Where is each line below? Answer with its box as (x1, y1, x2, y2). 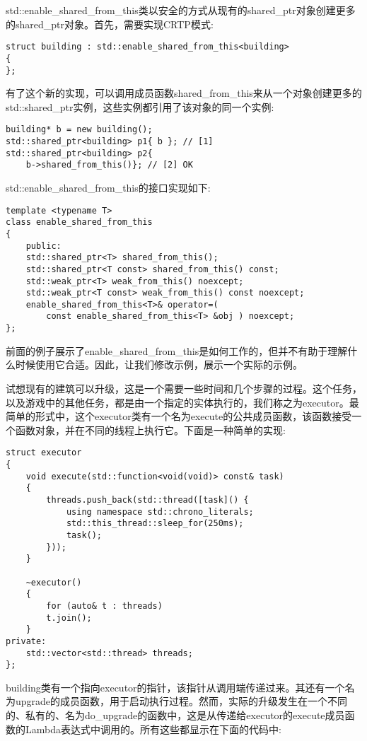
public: (25, 240, 62, 251)
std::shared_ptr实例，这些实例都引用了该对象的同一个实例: (6, 99, 274, 114)
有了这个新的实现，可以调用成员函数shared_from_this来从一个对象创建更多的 (6, 86, 362, 100)
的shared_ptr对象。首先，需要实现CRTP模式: (6, 16, 214, 31)
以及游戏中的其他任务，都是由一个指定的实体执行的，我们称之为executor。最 (6, 395, 359, 409)
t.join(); (46, 612, 92, 623)
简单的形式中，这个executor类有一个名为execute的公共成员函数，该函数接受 (6, 409, 352, 424)
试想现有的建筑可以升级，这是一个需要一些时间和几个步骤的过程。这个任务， (6, 380, 362, 395)
